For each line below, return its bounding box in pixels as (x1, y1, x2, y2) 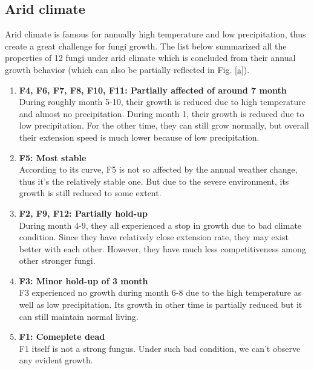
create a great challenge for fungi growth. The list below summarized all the (5, 39, 287, 52)
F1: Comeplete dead (19, 330, 105, 343)
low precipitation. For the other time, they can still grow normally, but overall (19, 119, 309, 132)
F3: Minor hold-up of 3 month (19, 274, 148, 287)
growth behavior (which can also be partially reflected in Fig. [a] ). (5, 63, 250, 75)
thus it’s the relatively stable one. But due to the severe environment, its (19, 174, 289, 187)
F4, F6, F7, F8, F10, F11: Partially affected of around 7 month (19, 83, 287, 96)
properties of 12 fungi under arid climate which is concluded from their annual (5, 51, 296, 64)
